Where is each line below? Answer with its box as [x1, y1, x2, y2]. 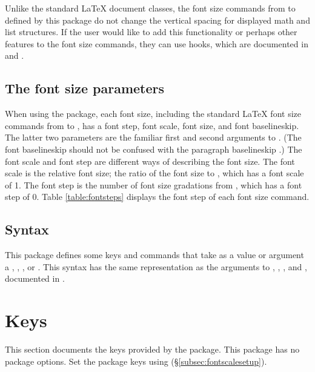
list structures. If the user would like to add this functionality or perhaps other [5, 25, 297, 38]
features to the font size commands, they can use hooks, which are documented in [5, 37, 308, 50]
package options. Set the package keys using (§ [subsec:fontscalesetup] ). [5, 354, 267, 367]
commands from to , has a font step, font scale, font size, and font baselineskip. [5, 119, 299, 131]
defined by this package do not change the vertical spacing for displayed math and [5, 13, 310, 26]
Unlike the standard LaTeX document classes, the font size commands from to [5, 2, 296, 14]
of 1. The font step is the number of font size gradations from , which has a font [5, 178, 302, 191]
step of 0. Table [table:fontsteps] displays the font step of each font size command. [5, 190, 310, 203]
